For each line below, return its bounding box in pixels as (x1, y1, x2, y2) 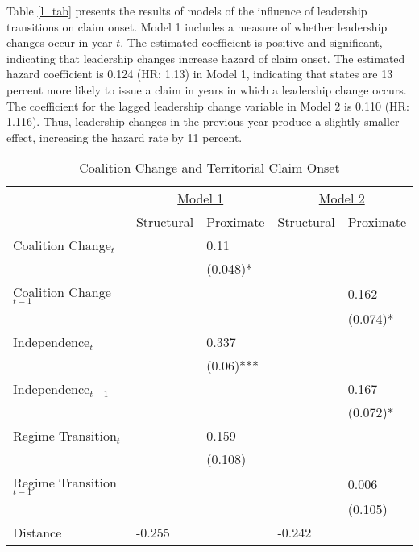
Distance (13, 523, 62, 542)
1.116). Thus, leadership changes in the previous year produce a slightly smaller (6, 113, 400, 130)
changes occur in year (6, 34, 113, 51)
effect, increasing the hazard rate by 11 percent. (6, 128, 243, 145)
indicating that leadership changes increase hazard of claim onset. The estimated (6, 49, 405, 66)
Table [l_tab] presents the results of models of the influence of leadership (6, 2, 367, 19)
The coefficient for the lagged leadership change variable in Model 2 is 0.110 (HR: (6, 97, 409, 114)
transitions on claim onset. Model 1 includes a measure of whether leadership (6, 18, 388, 35)
